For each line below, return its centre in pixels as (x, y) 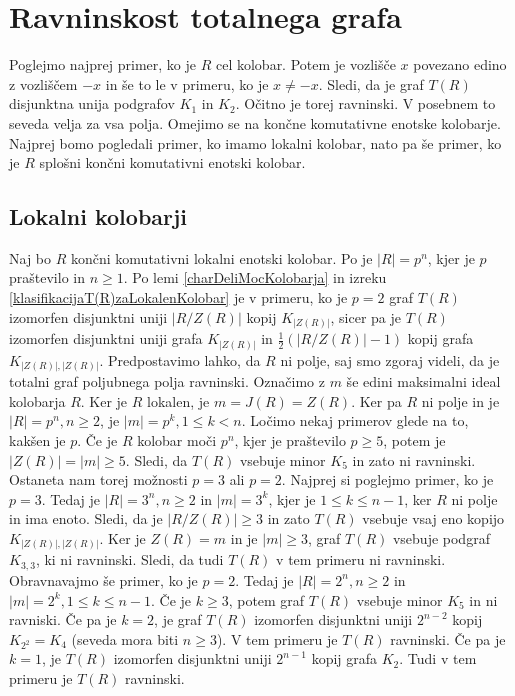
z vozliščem (43, 83)
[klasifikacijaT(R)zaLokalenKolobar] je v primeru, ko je (178, 297)
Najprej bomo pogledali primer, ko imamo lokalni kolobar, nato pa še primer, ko (255, 142)
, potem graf (266, 599)
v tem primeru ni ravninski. (361, 559)
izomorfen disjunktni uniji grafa (106, 338)
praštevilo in (47, 277)
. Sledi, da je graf (371, 83)
